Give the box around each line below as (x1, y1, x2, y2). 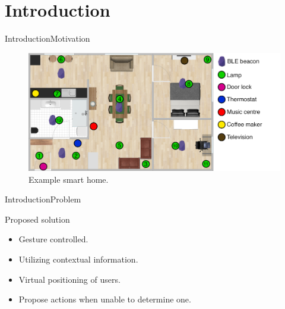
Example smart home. (28, 173, 109, 185)
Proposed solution (5, 213, 70, 225)
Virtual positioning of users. (18, 273, 121, 285)
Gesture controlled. (18, 233, 88, 245)
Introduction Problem (5, 193, 81, 205)
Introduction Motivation (5, 32, 90, 45)
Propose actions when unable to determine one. (18, 293, 191, 305)
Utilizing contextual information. (18, 253, 138, 266)
